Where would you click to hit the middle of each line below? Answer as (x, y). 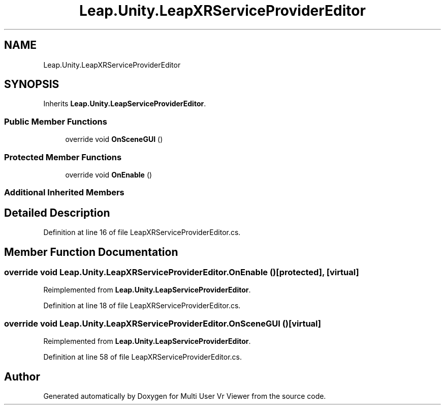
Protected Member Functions (63, 157)
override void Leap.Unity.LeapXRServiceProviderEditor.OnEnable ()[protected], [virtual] (182, 272)
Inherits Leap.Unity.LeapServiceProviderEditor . (125, 104)
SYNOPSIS (32, 84)
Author (22, 376)
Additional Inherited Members (64, 193)
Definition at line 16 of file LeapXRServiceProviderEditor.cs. (142, 232)
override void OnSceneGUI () (114, 139)
